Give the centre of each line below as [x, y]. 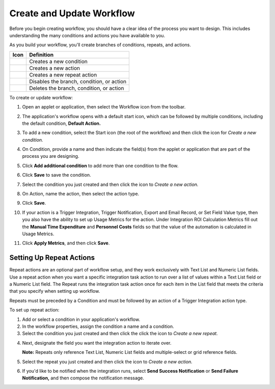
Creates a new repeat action [63, 75]
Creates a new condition [58, 61]
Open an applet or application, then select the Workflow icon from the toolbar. [104, 107]
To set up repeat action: [34, 310]
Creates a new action [54, 68]
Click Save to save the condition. [57, 175]
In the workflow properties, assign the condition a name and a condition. [98, 326]
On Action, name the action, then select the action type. [81, 194]
